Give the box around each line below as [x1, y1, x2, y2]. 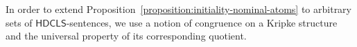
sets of [6, 15, 33, 29]
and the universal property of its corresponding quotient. [6, 29, 247, 43]
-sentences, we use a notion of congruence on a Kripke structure [66, 15, 338, 29]
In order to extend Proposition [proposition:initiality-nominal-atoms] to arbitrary [6, 2, 351, 16]
